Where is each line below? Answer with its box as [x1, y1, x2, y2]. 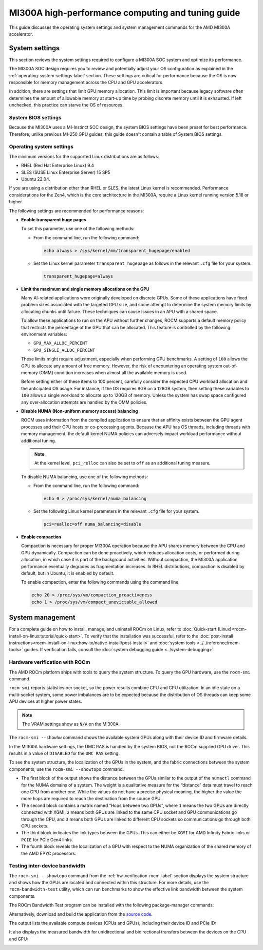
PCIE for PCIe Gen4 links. [21, 837, 73, 843]
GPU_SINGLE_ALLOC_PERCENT [33, 347, 95, 353]
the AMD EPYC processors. [21, 850, 76, 856]
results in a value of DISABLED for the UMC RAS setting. [9, 750, 120, 757]
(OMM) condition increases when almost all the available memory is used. [39, 370, 188, 376]
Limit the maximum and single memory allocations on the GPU [21, 286, 150, 292]
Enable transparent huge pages [21, 216, 86, 222]
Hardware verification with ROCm [9, 659, 90, 666]
